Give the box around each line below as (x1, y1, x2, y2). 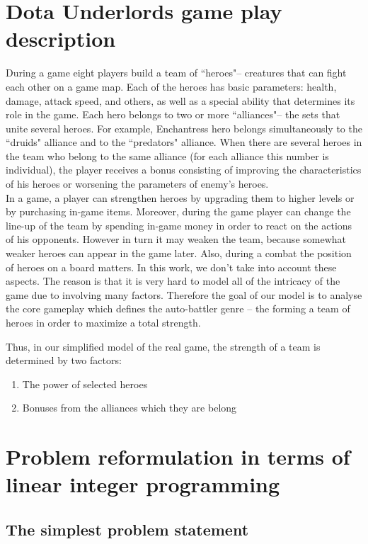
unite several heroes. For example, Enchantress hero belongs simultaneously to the (6, 120, 362, 135)
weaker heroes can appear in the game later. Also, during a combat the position (6, 246, 352, 261)
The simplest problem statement (6, 518, 249, 540)
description (6, 24, 116, 53)
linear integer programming (6, 470, 280, 499)
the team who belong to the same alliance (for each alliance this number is (6, 148, 329, 163)
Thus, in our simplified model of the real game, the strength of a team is (6, 339, 321, 353)
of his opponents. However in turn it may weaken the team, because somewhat (6, 232, 346, 246)
